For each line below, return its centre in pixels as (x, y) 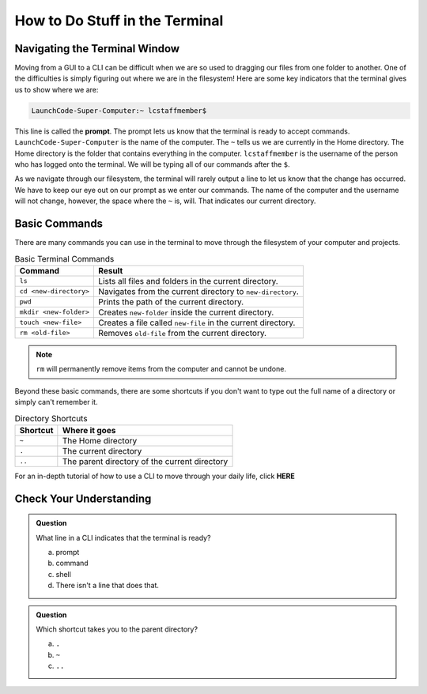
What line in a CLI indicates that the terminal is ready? (123, 537)
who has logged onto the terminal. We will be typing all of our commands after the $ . (152, 164)
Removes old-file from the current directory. (183, 333)
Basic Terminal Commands (64, 258)
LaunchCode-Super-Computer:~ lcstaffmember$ (119, 110)
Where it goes (89, 430)
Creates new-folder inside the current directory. (186, 312)
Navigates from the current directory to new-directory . (199, 291)
